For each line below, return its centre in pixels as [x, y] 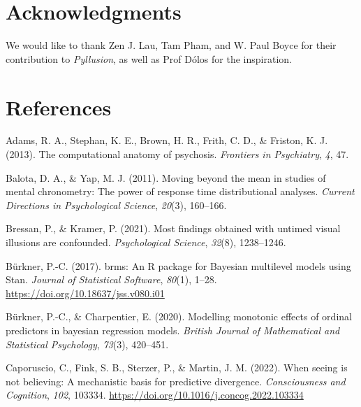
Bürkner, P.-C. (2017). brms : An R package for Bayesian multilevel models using [178, 265]
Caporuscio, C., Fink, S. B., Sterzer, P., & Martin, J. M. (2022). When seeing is [177, 367]
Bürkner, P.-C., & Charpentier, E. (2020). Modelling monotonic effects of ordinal [179, 316]
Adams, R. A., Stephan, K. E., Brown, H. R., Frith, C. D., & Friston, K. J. [167, 140]
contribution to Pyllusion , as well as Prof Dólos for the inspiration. [149, 58]
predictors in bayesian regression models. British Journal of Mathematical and [173, 330]
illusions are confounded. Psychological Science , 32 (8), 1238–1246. [146, 242]
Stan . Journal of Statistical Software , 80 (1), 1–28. [111, 279]
